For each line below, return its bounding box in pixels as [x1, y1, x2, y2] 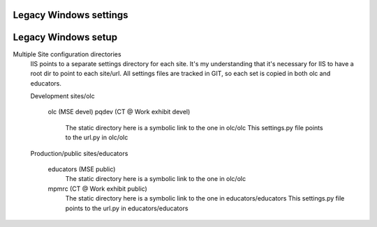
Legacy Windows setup [13, 31, 118, 43]
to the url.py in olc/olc [65, 133, 128, 142]
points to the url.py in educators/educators [65, 204, 188, 212]
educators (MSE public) [47, 165, 116, 173]
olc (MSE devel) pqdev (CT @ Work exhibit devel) [47, 108, 191, 116]
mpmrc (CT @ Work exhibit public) [47, 185, 148, 193]
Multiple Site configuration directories [13, 49, 121, 58]
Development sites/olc [30, 92, 95, 100]
